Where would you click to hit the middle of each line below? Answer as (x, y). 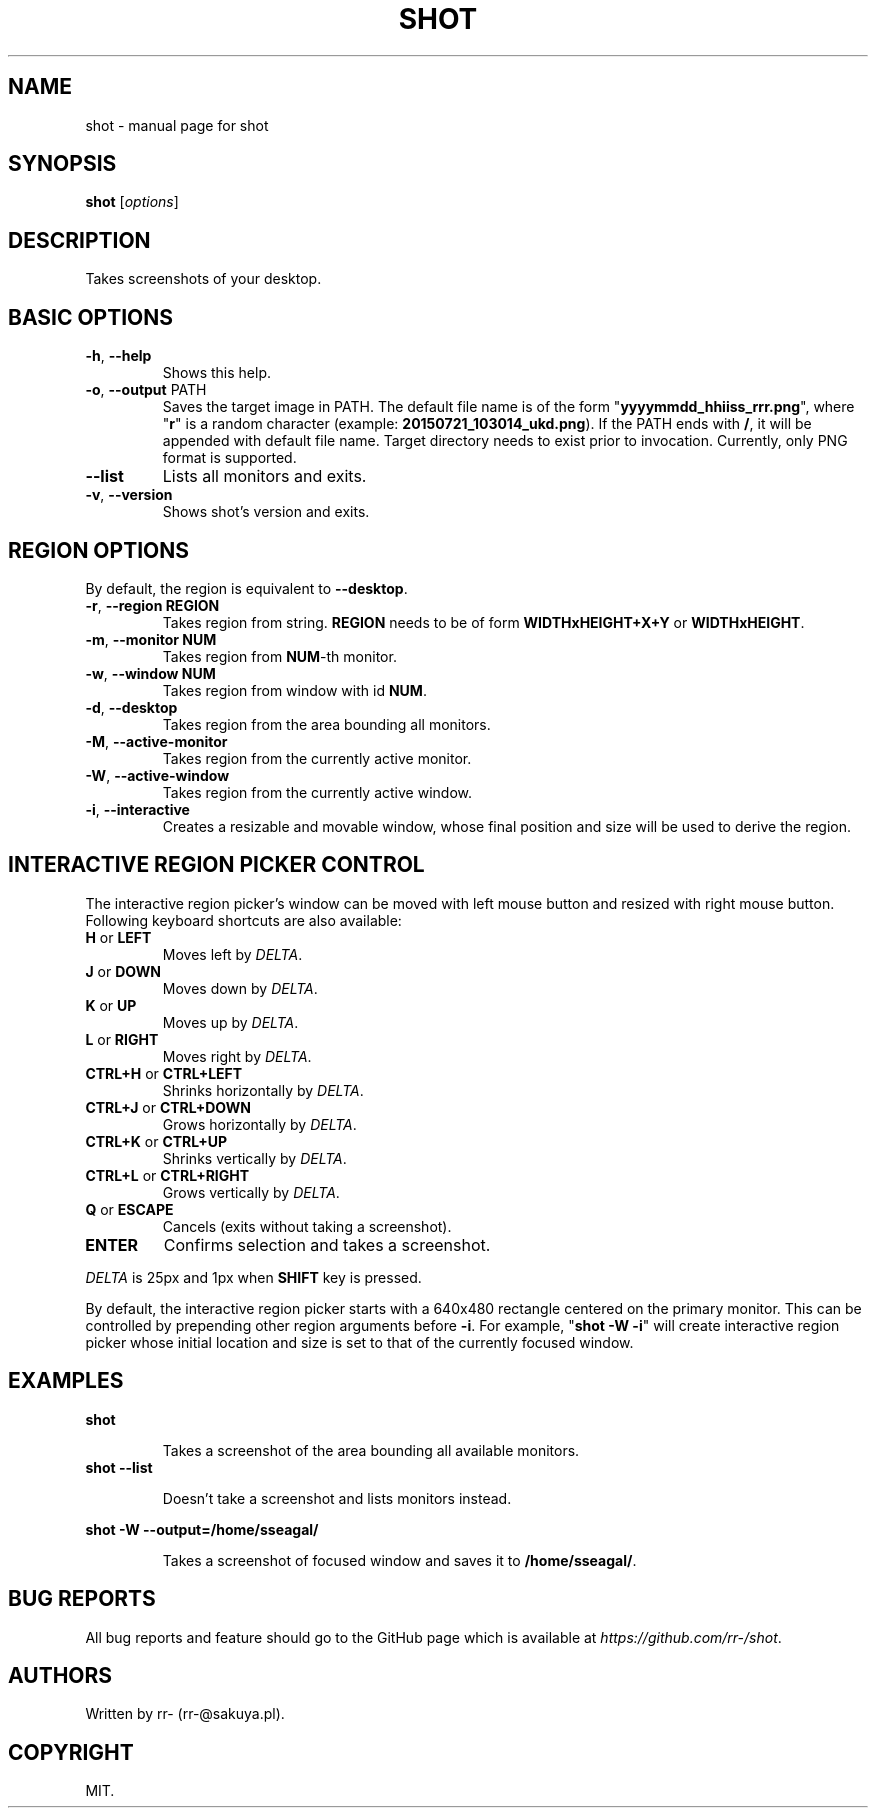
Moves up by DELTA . (230, 1022)
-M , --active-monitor (156, 741)
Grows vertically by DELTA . (251, 1192)
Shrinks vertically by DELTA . (254, 1158)
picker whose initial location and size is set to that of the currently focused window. (359, 1342)
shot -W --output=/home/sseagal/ (202, 1529)
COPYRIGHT (71, 1752)
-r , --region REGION (152, 605)
